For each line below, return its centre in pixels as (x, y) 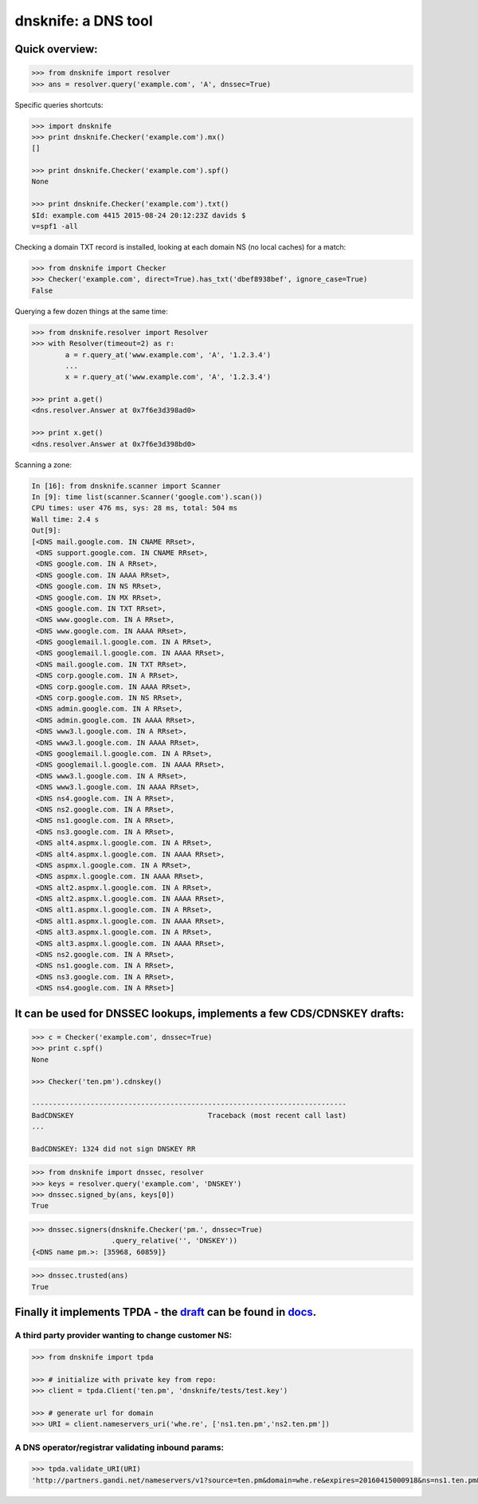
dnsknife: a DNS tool (84, 21)
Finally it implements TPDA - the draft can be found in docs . (166, 1312)
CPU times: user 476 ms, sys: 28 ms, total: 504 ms (135, 508)
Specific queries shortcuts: (59, 104)
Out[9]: (46, 531)
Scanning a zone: (43, 465)
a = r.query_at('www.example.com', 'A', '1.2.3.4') (168, 354)
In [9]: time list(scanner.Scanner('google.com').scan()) (147, 497)
